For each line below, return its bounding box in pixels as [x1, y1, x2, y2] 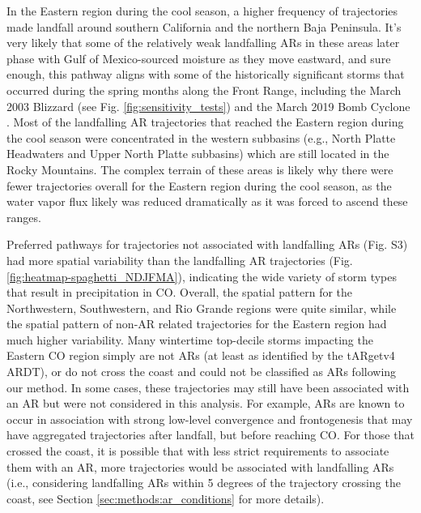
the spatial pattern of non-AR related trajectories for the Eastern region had [6, 315, 387, 332]
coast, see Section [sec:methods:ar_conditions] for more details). [6, 489, 325, 507]
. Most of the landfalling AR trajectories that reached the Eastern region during [6, 113, 404, 130]
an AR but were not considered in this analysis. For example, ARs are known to [6, 395, 405, 412]
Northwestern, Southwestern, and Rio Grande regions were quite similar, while [6, 299, 397, 316]
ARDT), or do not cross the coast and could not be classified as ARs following [6, 363, 397, 380]
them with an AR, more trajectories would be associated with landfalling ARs [6, 458, 394, 475]
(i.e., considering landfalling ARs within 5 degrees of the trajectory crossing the [6, 474, 401, 491]
